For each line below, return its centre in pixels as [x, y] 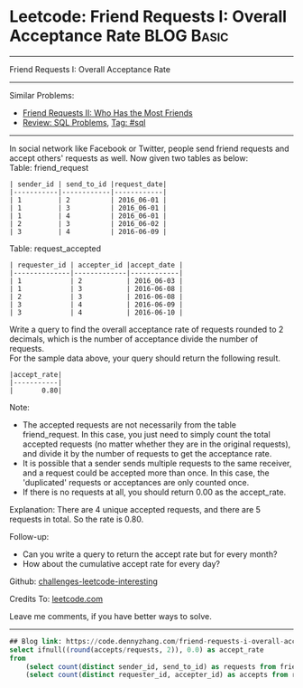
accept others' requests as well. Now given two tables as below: [129, 158]
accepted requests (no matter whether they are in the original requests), [156, 444]
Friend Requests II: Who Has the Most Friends [107, 113]
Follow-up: [29, 536]
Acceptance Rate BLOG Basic [119, 36]
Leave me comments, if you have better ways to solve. [110, 616]
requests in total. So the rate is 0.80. [77, 519]
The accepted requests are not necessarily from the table [129, 424]
